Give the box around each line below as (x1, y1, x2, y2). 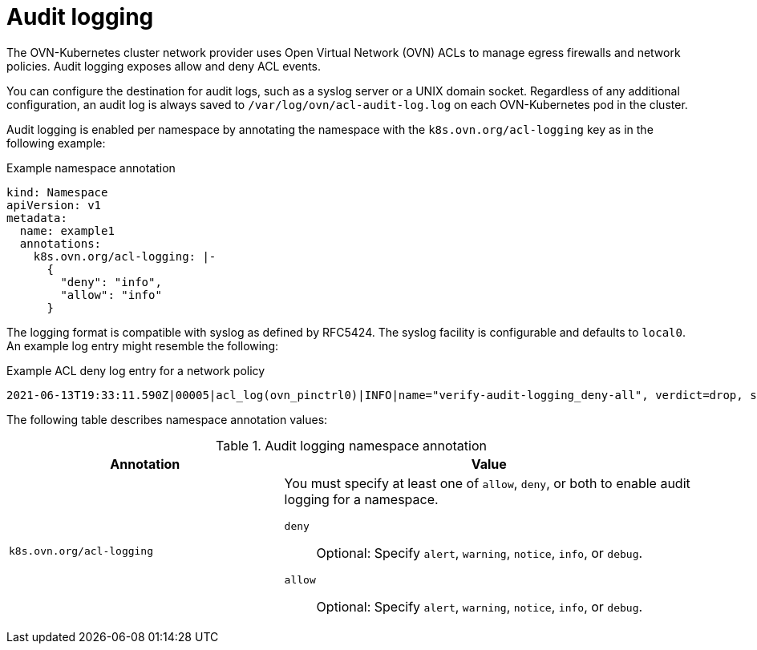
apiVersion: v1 (6, 198, 102, 212)
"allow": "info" (60, 288, 162, 301)
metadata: (6, 211, 67, 224)
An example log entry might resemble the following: (6, 338, 279, 353)
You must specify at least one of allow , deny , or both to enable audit (284, 474, 690, 491)
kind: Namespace (6, 185, 108, 199)
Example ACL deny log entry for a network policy (6, 363, 265, 377)
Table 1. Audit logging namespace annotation (216, 437, 487, 454)
